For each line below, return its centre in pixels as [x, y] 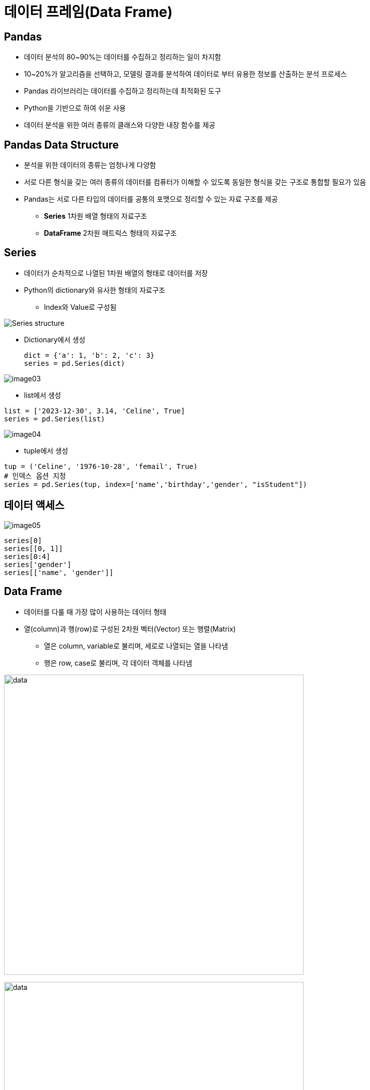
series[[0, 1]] [34, 548]
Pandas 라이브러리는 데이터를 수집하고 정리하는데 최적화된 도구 [123, 91]
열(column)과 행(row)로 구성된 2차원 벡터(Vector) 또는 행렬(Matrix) [130, 629]
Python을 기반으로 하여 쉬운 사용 [75, 108]
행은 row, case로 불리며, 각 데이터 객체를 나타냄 [118, 663]
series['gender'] [38, 564]
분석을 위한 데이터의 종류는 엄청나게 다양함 [90, 165]
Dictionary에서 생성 [55, 339]
